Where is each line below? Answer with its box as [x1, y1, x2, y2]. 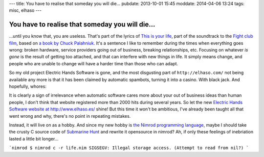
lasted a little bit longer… [9, 135, 59, 142]
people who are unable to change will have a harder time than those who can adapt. [9, 60, 178, 66]
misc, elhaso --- [9, 7, 42, 13]
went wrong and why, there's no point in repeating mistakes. [9, 113, 131, 119]
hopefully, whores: [9, 83, 46, 89]
